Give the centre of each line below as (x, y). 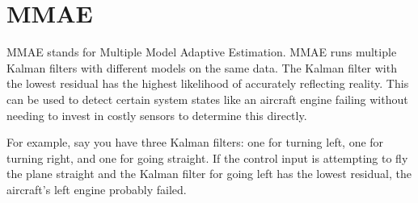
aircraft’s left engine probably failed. (97, 189)
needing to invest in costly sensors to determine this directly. (157, 115)
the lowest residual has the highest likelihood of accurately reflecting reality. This (208, 83)
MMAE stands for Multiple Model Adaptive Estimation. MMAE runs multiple (202, 52)
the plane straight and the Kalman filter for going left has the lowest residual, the (209, 174)
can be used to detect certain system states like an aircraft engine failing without (207, 99)
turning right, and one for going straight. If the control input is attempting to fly (207, 157)
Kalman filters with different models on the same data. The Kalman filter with (202, 67)
